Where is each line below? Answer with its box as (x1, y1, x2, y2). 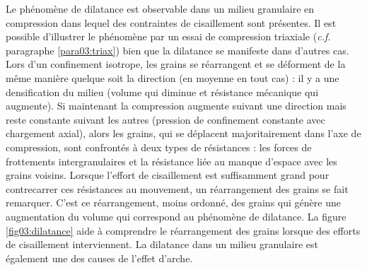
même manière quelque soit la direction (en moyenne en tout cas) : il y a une (6, 70, 339, 85)
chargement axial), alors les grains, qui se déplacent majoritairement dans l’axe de (6, 126, 361, 141)
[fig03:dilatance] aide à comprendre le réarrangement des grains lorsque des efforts (6, 223, 361, 237)
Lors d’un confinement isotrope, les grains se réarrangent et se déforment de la (6, 57, 346, 71)
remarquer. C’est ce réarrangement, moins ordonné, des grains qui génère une (6, 195, 341, 210)
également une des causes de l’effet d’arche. (6, 250, 193, 265)
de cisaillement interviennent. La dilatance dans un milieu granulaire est (6, 237, 318, 252)
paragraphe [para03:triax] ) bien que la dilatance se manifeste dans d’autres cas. (6, 42, 349, 57)
